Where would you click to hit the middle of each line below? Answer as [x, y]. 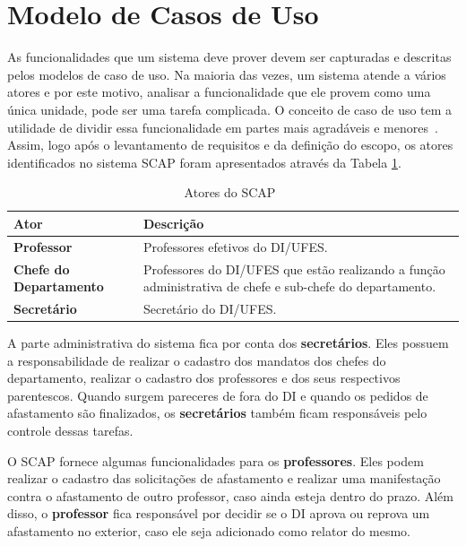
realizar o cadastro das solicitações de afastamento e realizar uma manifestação [224, 478]
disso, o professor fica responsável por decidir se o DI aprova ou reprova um [219, 513]
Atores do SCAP [230, 192]
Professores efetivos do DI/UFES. [235, 246]
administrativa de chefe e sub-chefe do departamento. [289, 286]
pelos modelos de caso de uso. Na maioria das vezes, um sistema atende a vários [227, 74]
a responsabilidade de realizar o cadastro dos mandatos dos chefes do [197, 360]
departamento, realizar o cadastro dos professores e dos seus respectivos [204, 378]
